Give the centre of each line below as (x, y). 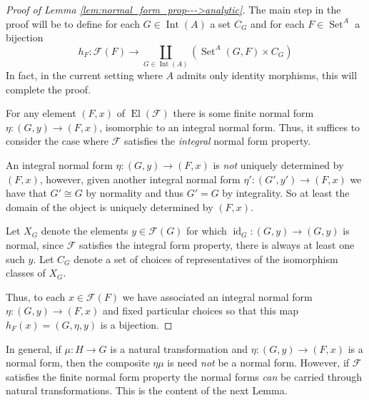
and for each (278, 23)
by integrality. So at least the (286, 193)
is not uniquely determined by (278, 165)
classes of (26, 273)
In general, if (34, 348)
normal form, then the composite (78, 363)
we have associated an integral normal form (217, 296)
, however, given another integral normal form (140, 179)
